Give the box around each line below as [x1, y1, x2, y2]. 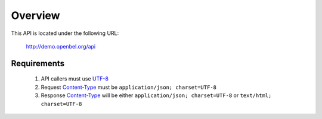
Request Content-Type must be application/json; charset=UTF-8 [41, 83, 217, 91]
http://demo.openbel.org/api [26, 43, 96, 50]
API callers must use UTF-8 [41, 75, 109, 82]
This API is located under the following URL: [11, 30, 119, 37]
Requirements [11, 58, 65, 68]
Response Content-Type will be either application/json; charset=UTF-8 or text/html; [41, 92, 272, 99]
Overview [11, 9, 60, 22]
